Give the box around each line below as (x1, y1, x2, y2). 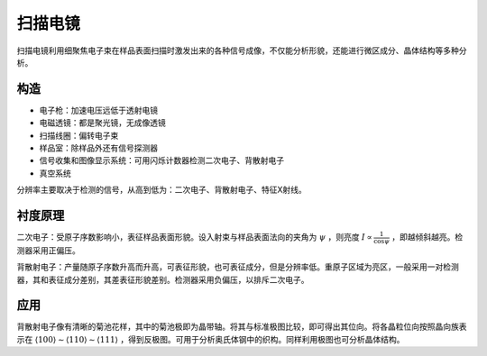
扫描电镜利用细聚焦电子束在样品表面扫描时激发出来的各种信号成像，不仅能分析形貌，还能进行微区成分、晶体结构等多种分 (16, 45, 467, 56)
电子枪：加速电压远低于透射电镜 (39, 105, 158, 115)
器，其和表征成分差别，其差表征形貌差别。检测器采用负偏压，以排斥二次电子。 (16, 274, 309, 285)
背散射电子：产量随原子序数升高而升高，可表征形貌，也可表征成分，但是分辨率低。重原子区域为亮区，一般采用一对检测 (16, 261, 459, 272)
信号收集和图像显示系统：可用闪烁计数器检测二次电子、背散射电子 (39, 155, 284, 166)
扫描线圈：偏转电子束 (39, 130, 119, 141)
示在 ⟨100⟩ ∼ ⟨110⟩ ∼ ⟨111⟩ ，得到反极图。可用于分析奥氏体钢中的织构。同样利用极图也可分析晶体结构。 (16, 333, 405, 344)
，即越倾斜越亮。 (391, 232, 455, 242)
